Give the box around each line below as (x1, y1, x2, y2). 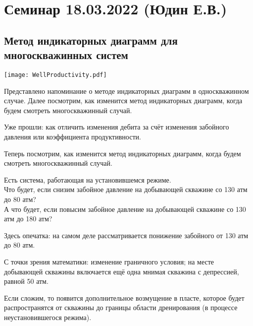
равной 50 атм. (4, 276, 49, 286)
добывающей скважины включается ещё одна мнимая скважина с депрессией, (4, 266, 239, 276)
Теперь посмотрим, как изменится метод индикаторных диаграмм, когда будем (4, 148, 241, 158)
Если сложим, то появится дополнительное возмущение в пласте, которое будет (4, 292, 245, 303)
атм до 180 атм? (4, 213, 52, 224)
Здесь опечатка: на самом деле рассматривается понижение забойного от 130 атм (4, 230, 249, 240)
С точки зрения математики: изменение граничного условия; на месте (4, 256, 214, 266)
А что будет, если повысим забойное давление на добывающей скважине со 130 (4, 203, 246, 214)
